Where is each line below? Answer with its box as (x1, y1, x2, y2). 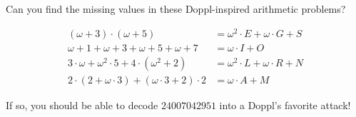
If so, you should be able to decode (6, 97, 158, 112)
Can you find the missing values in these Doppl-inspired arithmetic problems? (6, 1, 346, 16)
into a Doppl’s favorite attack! (219, 97, 351, 112)
